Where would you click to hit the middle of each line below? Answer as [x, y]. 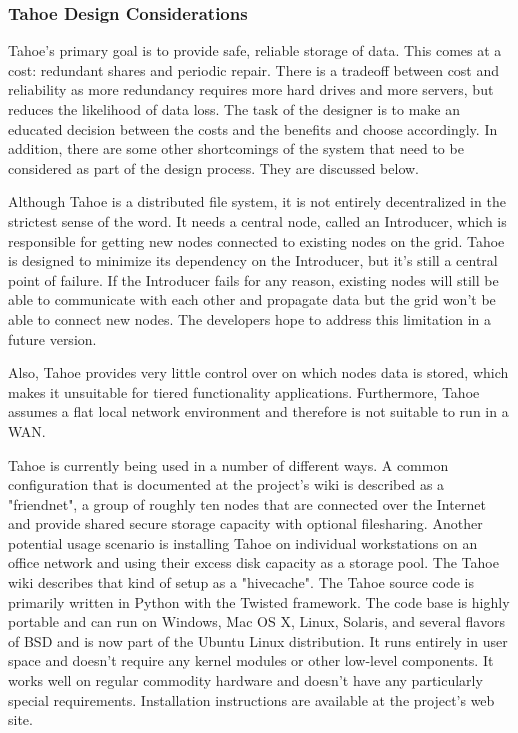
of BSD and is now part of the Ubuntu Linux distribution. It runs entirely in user [258, 640]
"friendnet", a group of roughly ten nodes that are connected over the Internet [247, 503]
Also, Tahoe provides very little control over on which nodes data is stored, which [258, 372]
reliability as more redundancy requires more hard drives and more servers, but [251, 89]
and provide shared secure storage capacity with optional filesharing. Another [245, 523]
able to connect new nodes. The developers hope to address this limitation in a [250, 318]
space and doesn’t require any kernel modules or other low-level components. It [251, 660]
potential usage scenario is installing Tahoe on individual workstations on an [243, 542]
